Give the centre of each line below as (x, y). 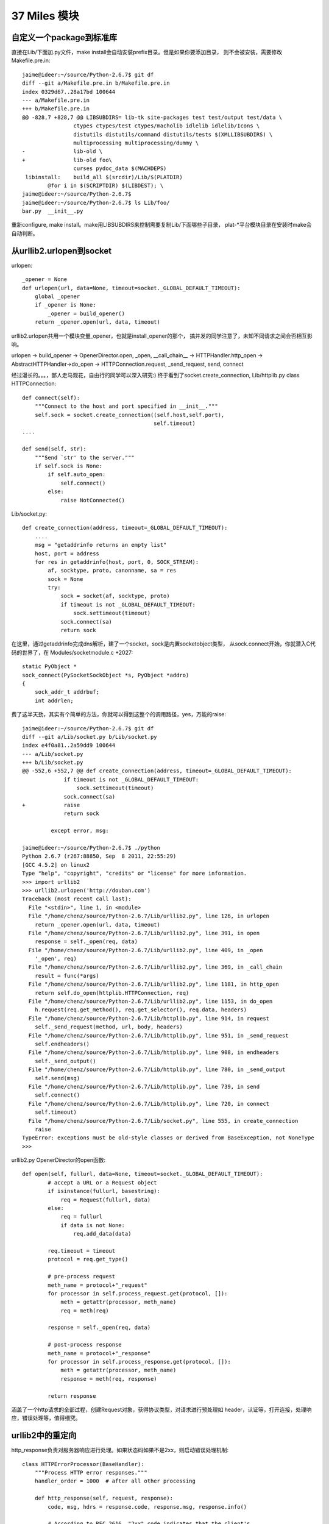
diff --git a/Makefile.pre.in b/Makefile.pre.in (96, 83)
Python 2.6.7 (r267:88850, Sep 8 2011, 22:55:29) (99, 856)
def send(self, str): (54, 449)
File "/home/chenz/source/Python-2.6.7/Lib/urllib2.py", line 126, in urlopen (149, 916)
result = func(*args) (67, 976)
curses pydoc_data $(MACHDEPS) (120, 169)
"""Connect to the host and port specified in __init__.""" (126, 406)
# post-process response (85, 1345)
